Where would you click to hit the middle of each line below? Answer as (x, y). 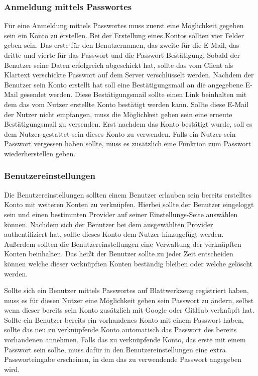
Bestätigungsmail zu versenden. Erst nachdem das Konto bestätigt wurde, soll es (128, 124)
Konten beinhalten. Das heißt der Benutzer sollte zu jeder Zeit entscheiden (119, 254)
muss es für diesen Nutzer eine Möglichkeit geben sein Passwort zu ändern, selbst (129, 300)
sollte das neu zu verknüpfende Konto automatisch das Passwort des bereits (120, 330)
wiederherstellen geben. (40, 153)
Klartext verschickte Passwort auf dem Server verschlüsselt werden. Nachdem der (129, 75)
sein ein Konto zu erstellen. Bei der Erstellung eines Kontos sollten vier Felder (124, 35)
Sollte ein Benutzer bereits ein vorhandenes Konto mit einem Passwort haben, (124, 319)
